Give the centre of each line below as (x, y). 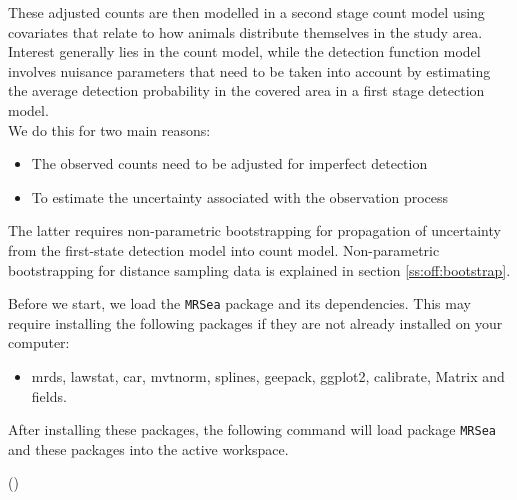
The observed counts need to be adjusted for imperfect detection (229, 163)
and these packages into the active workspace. (148, 448)
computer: (39, 342)
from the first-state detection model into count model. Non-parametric (224, 249)
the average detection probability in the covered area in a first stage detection (246, 90)
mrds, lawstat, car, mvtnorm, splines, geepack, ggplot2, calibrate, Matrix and (268, 375)
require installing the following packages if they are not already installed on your (255, 322)
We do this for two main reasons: (109, 129)
